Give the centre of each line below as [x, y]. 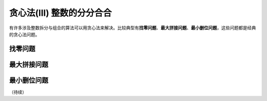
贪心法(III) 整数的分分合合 [61, 13]
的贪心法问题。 [24, 34]
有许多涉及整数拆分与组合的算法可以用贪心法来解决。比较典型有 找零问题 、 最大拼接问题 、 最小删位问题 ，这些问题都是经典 [133, 28]
